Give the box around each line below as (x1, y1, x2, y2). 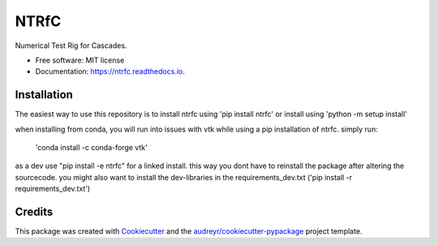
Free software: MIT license (35, 55, 125, 65)
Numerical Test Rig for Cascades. (15, 41, 127, 50)
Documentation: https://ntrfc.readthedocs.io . (35, 67, 186, 76)
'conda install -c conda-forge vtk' (35, 143, 148, 153)
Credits (15, 205, 54, 218)
